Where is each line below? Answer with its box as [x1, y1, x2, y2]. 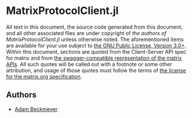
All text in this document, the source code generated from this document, [6, 23, 183, 30]
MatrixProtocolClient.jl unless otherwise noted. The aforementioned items [6, 36, 184, 43]
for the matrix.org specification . [6, 73, 83, 80]
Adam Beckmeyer [14, 105, 58, 112]
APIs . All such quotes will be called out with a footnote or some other [6, 60, 173, 68]
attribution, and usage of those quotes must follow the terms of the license [6, 67, 186, 74]
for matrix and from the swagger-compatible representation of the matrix [6, 54, 182, 61]
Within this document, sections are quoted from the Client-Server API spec [6, 48, 187, 55]
